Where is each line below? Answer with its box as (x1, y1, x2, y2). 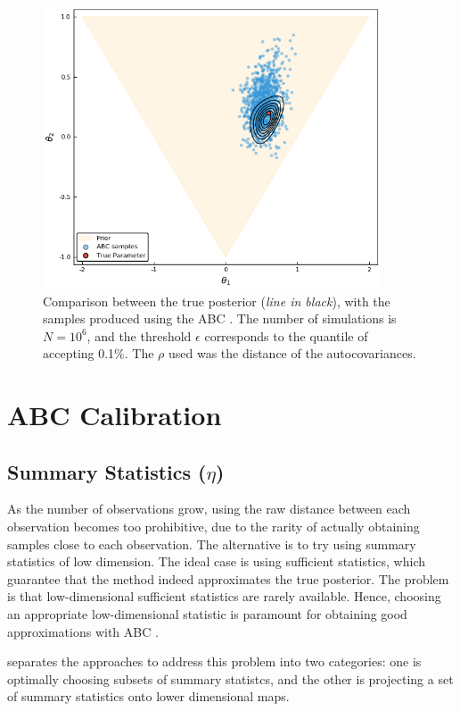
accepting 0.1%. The (43, 344, 154, 363)
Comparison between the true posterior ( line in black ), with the (43, 291, 390, 310)
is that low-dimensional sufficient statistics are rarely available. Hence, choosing (7, 587, 441, 606)
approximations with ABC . (7, 622, 159, 640)
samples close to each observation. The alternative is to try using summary (7, 534, 416, 553)
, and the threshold (86, 326, 192, 345)
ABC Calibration (7, 397, 222, 433)
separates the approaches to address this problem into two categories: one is (7, 652, 422, 671)
